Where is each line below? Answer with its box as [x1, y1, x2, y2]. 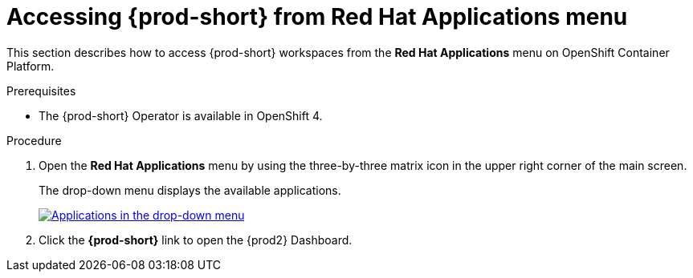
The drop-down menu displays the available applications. [39, 183, 341, 197]
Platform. [6, 58, 55, 73]
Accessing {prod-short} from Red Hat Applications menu [6, 3, 628, 30]
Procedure [6, 133, 62, 147]
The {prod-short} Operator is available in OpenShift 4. [39, 108, 323, 123]
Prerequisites [6, 83, 76, 98]
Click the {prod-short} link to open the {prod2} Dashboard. [39, 232, 353, 247]
